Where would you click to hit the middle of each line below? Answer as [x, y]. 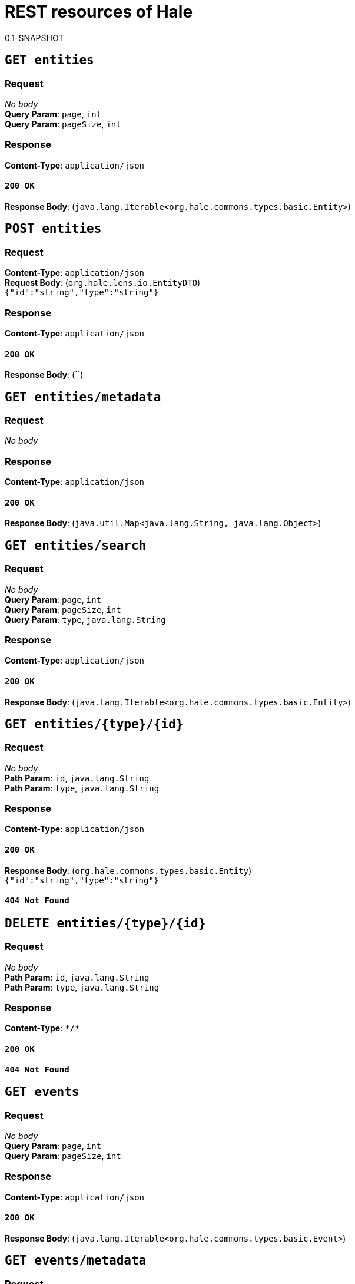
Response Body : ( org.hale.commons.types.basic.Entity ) [128, 870]
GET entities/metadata [83, 397]
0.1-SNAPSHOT [34, 38]
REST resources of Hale [99, 12]
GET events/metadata [76, 1261]
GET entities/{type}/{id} [94, 724]
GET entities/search [76, 545]
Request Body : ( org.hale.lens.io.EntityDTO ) [103, 283]
